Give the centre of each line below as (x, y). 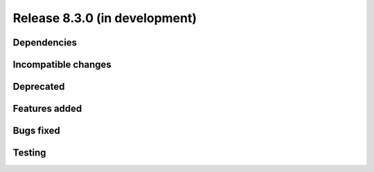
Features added (47, 109)
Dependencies (45, 42)
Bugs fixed (36, 131)
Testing (29, 153)
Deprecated (39, 87)
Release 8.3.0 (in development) (105, 18)
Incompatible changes (62, 65)
